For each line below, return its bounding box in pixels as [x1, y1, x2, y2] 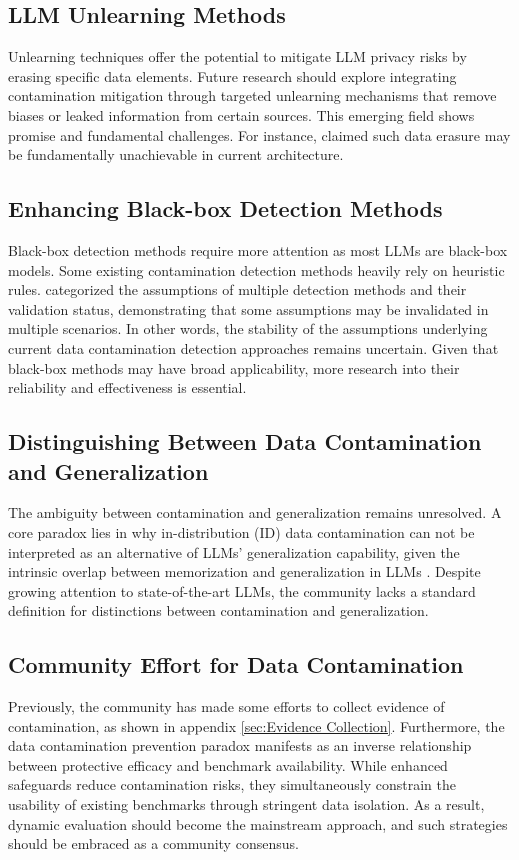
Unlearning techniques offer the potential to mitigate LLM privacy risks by [8, 46, 467, 67]
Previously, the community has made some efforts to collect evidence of [8, 696, 445, 717]
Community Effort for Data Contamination [8, 649, 464, 680]
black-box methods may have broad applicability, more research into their [8, 357, 460, 378]
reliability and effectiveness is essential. [8, 377, 247, 398]
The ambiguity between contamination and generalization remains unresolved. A [8, 502, 502, 523]
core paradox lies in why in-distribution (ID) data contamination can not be [8, 521, 475, 542]
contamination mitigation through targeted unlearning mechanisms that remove [8, 85, 497, 106]
